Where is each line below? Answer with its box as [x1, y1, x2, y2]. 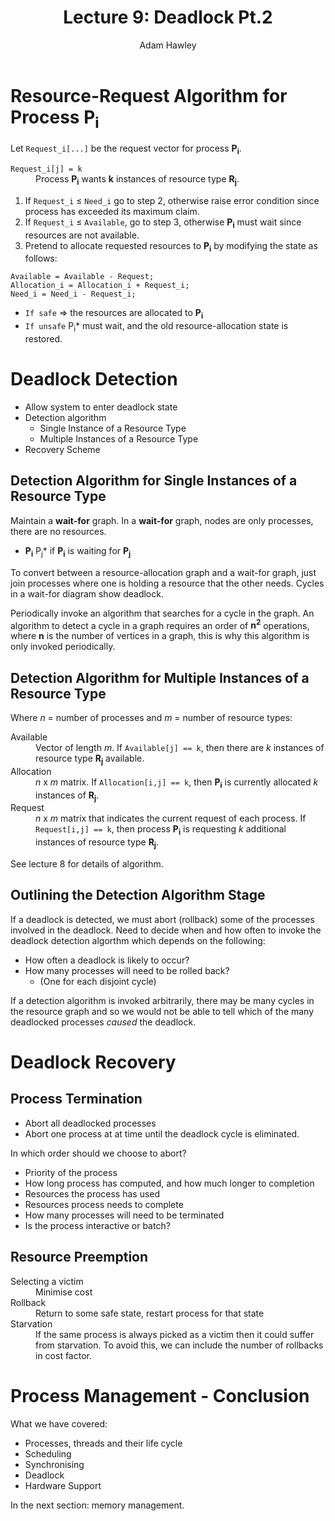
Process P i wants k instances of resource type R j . [35, 173, 240, 187]
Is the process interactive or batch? [24, 1219, 171, 1231]
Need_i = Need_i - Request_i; [10, 289, 137, 300]
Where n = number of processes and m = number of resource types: [10, 712, 293, 724]
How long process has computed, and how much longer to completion [24, 1177, 315, 1189]
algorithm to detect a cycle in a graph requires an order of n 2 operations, [10, 617, 310, 631]
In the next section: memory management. [10, 1499, 185, 1511]
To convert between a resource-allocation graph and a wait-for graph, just [10, 566, 317, 578]
